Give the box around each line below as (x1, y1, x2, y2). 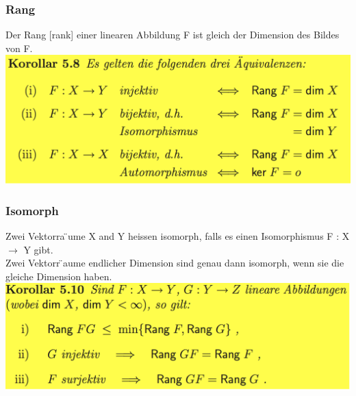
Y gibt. (23, 242, 53, 256)
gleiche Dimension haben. (5, 269, 112, 283)
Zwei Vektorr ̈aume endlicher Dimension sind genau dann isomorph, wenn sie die (5, 256, 344, 270)
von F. (5, 40, 33, 55)
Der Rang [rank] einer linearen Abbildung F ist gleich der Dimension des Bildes (5, 27, 340, 42)
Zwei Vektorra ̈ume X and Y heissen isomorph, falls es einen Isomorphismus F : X (5, 228, 350, 243)
